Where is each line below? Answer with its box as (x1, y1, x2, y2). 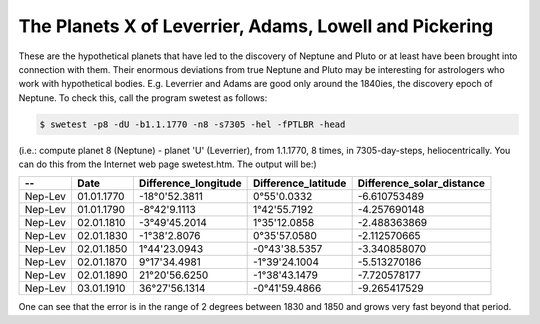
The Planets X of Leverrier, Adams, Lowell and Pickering (18, 15, 494, 37)
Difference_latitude (252, 176, 347, 190)
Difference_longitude (138, 176, 242, 190)
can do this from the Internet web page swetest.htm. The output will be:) (18, 158, 317, 170)
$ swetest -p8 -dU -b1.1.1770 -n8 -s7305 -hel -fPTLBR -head (39, 118, 346, 130)
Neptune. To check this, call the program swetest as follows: (18, 91, 268, 104)
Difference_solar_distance (357, 176, 485, 190)
